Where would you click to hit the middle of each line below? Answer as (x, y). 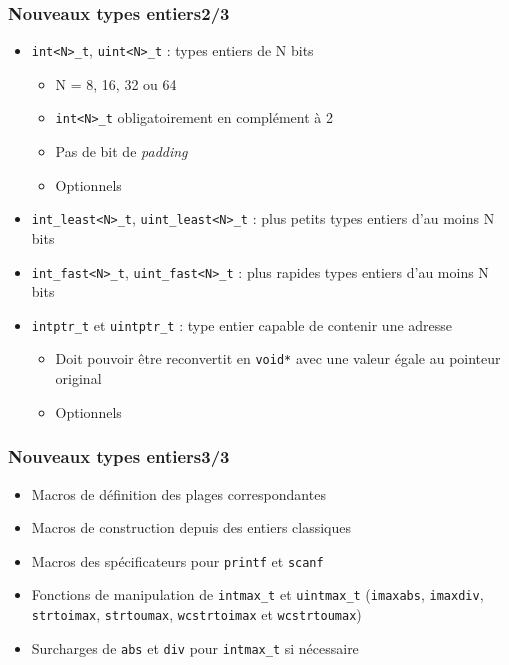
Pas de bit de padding (121, 151)
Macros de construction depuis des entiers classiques (191, 527)
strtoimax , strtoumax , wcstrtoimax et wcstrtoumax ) (196, 614)
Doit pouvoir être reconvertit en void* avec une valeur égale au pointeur (278, 358)
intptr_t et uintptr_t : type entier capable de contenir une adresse (242, 324)
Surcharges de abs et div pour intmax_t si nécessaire (195, 647)
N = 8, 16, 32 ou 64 (116, 83)
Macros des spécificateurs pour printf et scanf (177, 560)
